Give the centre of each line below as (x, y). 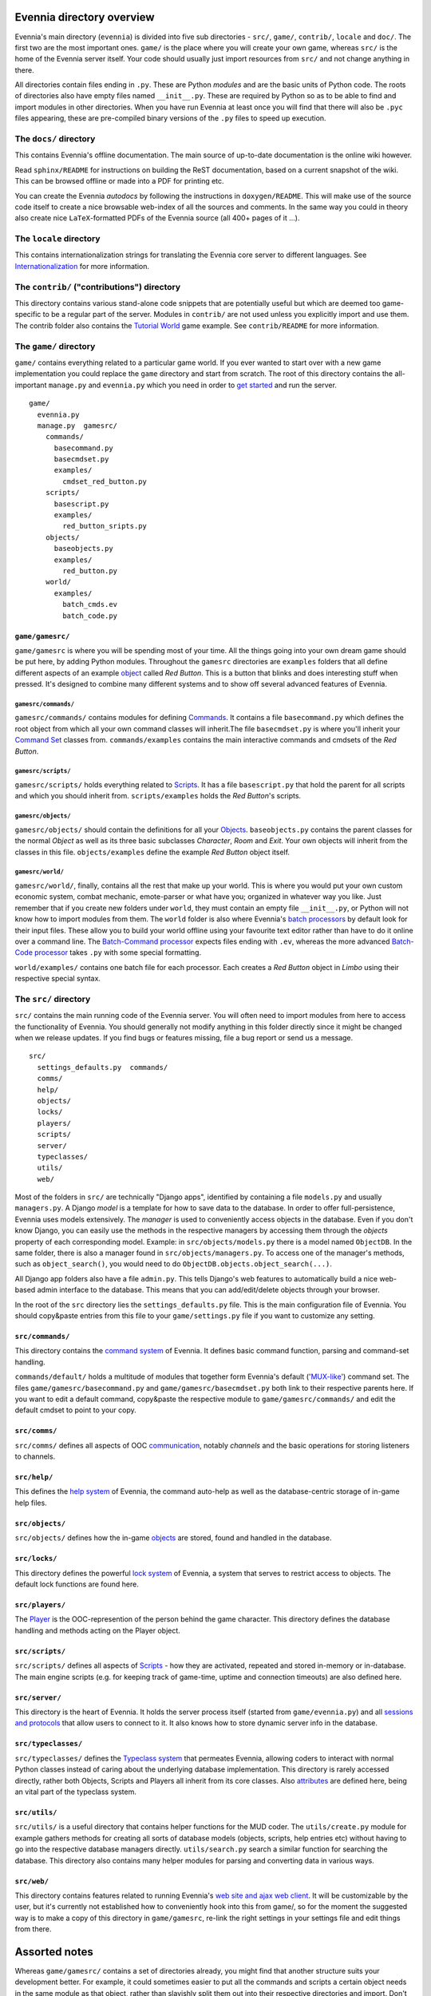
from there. (33, 1929)
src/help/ (34, 1477)
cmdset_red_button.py (105, 481)
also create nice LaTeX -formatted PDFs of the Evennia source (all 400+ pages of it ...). (157, 218)
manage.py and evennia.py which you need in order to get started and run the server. (192, 385)
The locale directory (57, 239)
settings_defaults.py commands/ (103, 1067)
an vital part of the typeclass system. (76, 1792)
